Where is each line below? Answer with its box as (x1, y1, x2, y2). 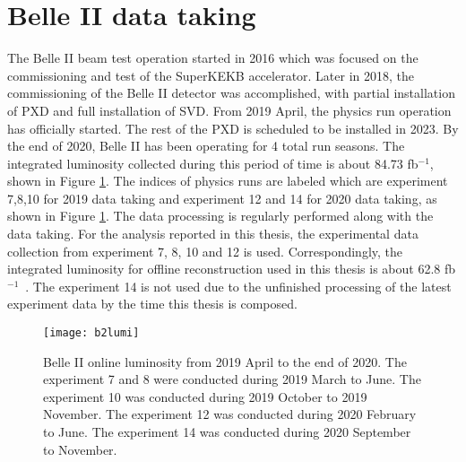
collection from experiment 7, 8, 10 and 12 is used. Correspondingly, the (7, 241, 403, 260)
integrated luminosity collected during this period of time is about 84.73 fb (7, 153, 419, 172)
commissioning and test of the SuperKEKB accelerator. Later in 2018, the (7, 65, 415, 84)
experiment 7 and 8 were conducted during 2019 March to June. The (43, 370, 421, 388)
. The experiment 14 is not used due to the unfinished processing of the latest (25, 276, 452, 295)
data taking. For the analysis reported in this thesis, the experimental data (7, 224, 419, 243)
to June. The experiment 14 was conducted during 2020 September (43, 423, 411, 441)
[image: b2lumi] (43, 327, 140, 340)
